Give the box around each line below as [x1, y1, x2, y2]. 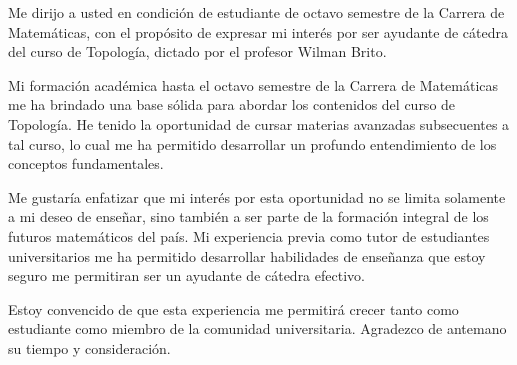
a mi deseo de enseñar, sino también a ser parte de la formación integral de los [8, 206, 489, 227]
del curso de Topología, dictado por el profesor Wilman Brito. [8, 41, 387, 62]
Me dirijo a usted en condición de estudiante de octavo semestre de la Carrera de [8, 2, 505, 22]
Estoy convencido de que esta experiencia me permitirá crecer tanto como [8, 298, 459, 319]
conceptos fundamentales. [8, 153, 164, 174]
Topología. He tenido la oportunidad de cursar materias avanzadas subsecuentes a [8, 113, 510, 134]
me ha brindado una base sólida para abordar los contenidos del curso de [8, 94, 456, 115]
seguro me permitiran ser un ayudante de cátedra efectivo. [8, 265, 365, 286]
